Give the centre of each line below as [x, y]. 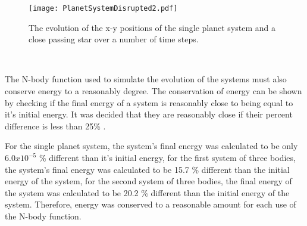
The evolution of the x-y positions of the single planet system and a [152, 27]
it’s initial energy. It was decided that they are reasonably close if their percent [149, 114]
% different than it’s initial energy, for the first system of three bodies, [167, 157]
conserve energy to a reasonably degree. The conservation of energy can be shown [153, 91]
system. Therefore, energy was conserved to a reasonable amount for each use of [151, 204]
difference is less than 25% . [55, 126]
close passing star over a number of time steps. [114, 39]
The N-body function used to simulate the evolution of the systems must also [146, 79]
